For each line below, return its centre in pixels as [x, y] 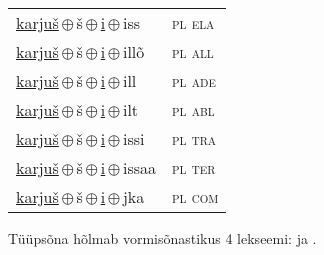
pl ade [194, 80]
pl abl [193, 109]
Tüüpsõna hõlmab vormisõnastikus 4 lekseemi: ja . [162, 238]
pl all [193, 51]
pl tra [194, 138]
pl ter [194, 167]
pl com [195, 196]
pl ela [193, 22]
